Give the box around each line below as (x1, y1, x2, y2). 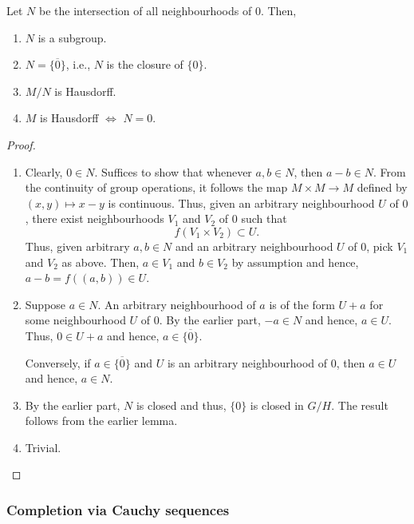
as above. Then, (61, 253, 140, 270)
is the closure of (106, 56, 183, 73)
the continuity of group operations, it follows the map (25, 179, 288, 196)
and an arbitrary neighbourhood (175, 237, 333, 254)
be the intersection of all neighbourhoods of (38, 2, 252, 18)
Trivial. (25, 439, 61, 455)
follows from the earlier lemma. (25, 412, 178, 429)
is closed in (250, 396, 304, 413)
